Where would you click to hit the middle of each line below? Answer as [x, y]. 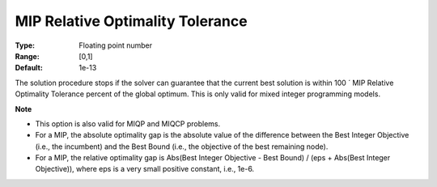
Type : [25, 45]
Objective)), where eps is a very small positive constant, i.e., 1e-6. [145, 169]
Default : [29, 68]
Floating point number [116, 45]
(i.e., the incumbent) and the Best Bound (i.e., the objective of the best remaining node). [182, 147]
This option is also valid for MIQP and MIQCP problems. [128, 123]
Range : [27, 56]
